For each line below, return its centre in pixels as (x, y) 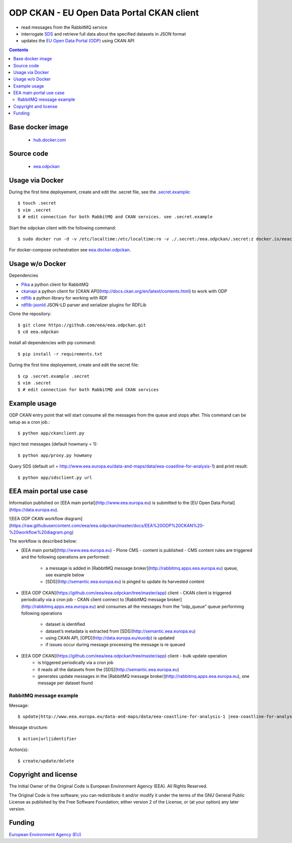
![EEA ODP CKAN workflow (36, 519)
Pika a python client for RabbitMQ (55, 284)
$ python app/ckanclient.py (51, 433)
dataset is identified (65, 624)
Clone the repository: (30, 314)
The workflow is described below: (43, 541)
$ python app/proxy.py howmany (55, 455)
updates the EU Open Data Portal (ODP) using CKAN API (78, 41)
